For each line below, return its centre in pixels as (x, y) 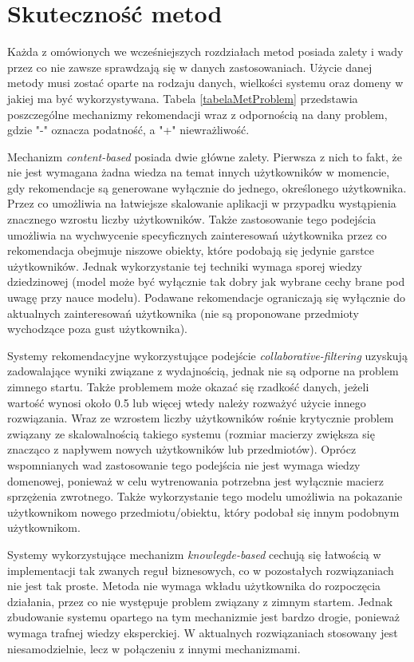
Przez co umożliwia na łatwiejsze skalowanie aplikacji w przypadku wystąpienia (202, 203)
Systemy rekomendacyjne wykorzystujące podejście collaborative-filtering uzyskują (207, 355)
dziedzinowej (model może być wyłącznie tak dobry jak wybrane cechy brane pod (206, 281)
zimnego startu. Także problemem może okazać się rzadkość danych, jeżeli (188, 386)
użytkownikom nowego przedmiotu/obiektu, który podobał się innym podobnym (203, 511)
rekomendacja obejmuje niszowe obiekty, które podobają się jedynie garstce (191, 250)
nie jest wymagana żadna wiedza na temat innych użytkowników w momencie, (199, 172)
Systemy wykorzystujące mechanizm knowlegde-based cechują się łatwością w (194, 554)
